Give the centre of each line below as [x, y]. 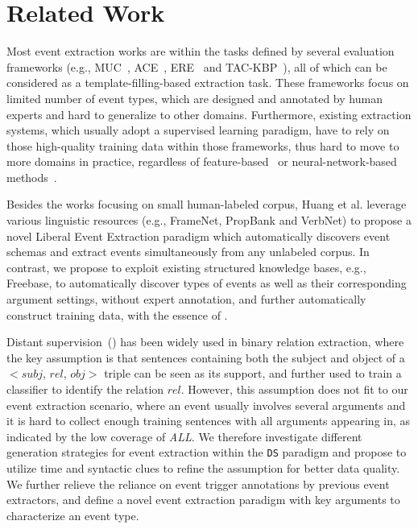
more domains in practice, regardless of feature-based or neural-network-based [202, 161]
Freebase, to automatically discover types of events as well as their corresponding [207, 283]
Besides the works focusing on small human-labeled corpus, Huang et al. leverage [207, 204]
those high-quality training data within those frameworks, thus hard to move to [203, 145]
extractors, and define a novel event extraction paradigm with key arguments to [203, 500]
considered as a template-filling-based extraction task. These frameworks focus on [208, 83]
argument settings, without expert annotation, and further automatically [186, 299]
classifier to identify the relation [85, 389]
